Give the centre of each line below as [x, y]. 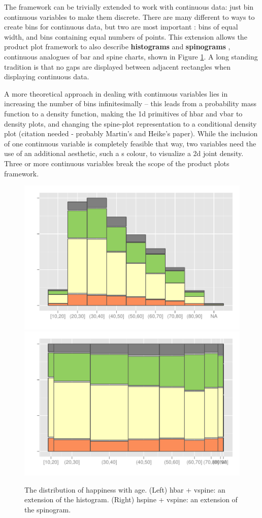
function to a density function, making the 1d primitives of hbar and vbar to [123, 113]
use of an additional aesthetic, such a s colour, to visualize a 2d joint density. [124, 153]
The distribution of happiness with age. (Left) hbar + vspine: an [125, 489]
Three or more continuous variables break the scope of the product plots [117, 163]
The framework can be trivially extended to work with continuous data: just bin [129, 7]
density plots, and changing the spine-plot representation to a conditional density [130, 123]
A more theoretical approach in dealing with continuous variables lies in [116, 93]
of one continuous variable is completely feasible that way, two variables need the [130, 143]
